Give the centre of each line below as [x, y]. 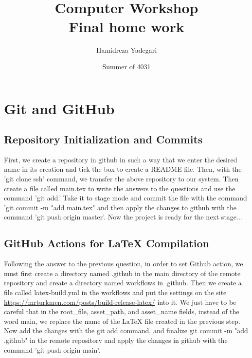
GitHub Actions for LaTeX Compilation [107, 243]
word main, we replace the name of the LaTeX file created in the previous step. [122, 321]
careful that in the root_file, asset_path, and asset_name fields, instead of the [122, 311]
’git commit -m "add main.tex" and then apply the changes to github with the [120, 207]
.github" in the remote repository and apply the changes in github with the [116, 340]
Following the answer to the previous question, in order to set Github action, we [124, 264]
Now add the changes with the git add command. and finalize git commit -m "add [126, 330]
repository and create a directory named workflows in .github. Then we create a [123, 283]
